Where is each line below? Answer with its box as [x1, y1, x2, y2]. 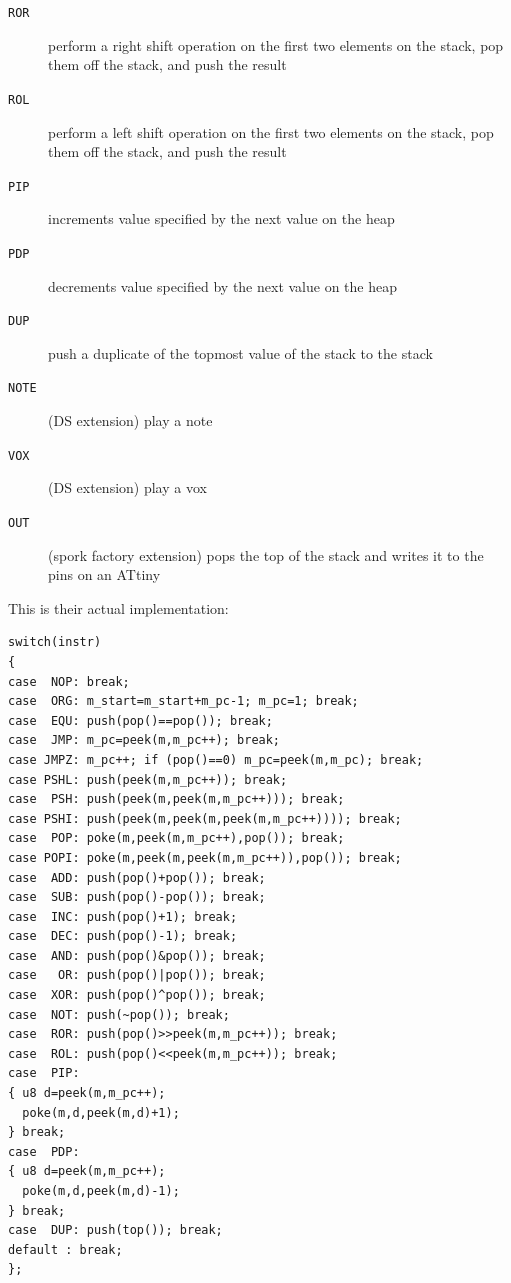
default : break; [8, 1242, 123, 1257]
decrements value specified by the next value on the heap [48, 275, 397, 296]
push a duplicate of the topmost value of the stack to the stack [48, 342, 433, 363]
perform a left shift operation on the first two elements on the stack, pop [48, 121, 494, 142]
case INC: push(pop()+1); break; [8, 909, 238, 924]
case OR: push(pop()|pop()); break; [8, 968, 266, 983]
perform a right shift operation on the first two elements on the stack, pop [48, 34, 504, 55]
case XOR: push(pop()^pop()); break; [8, 988, 266, 1003]
